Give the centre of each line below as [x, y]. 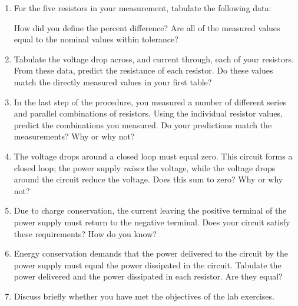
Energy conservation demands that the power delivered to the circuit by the [151, 253]
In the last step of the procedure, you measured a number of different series [150, 102]
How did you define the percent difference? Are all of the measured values [147, 27]
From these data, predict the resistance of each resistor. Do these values [143, 70]
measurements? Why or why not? [74, 136]
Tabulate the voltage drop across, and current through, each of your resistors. [154, 59]
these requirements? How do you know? [85, 233]
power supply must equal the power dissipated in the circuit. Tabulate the [148, 265]
